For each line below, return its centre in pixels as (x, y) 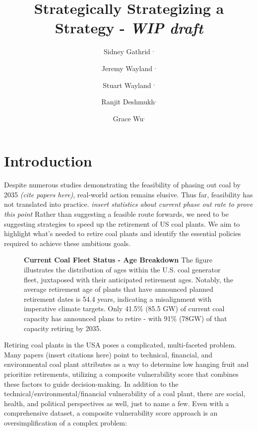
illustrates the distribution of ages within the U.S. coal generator (122, 269)
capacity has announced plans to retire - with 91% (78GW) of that (126, 318)
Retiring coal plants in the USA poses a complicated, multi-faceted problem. (120, 345)
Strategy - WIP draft (129, 28)
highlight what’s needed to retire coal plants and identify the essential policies (123, 233)
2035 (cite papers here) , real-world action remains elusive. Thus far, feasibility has (128, 194)
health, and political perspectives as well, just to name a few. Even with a (117, 403)
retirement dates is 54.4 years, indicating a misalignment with (118, 299)
